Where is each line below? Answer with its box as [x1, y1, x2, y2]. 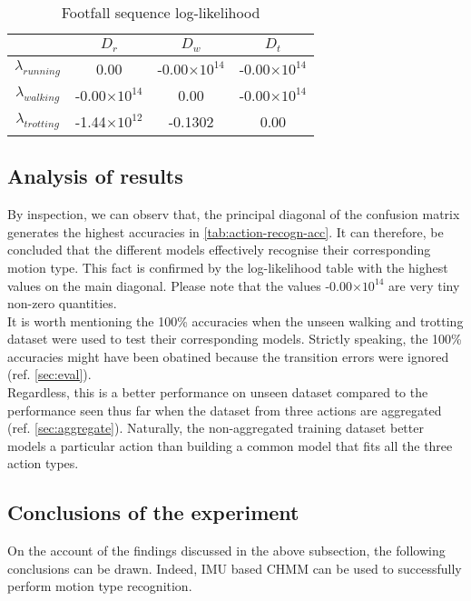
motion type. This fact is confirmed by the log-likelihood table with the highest [7, 257, 448, 276]
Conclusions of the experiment [7, 498, 299, 526]
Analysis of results [7, 162, 183, 190]
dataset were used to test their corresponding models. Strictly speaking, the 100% [7, 329, 462, 348]
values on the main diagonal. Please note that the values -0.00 [7, 275, 352, 295]
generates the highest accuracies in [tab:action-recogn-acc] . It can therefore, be [7, 222, 444, 241]
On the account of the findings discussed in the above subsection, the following [7, 541, 446, 560]
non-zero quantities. [7, 294, 117, 313]
